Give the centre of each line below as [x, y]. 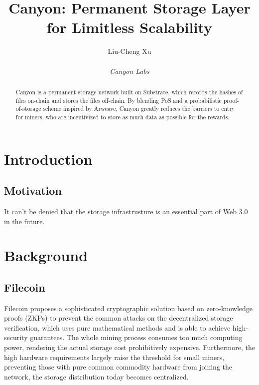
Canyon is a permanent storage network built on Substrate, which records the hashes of [129, 92]
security [16, 337]
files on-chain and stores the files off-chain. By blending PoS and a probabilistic [119, 100]
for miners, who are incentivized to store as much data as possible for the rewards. [123, 117]
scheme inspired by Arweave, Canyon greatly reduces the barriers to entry [139, 109]
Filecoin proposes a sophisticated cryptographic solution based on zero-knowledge [128, 308]
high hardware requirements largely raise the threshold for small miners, [114, 357]
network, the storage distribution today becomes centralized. [96, 376]
